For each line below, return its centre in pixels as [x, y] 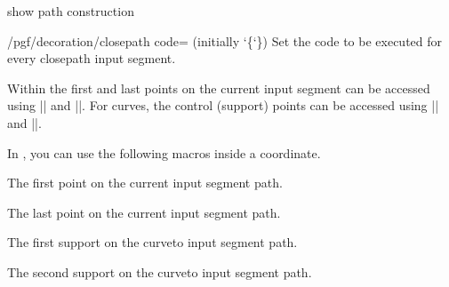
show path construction [71, 11]
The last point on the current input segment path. [144, 212]
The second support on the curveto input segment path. [160, 271]
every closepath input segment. [92, 58]
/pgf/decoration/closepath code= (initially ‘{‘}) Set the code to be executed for [225, 40]
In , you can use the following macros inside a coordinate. [164, 152]
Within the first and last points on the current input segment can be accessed [219, 88]
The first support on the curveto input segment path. [152, 242]
